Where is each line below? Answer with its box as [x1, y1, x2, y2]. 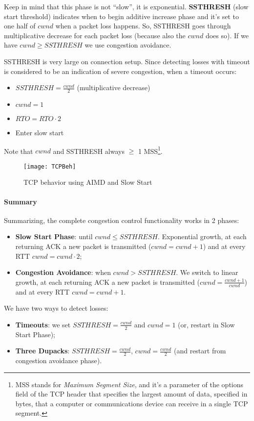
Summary [4, 196, 37, 206]
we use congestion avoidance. [85, 40, 171, 50]
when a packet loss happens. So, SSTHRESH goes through [55, 21, 231, 31]
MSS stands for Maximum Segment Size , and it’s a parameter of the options [15, 379, 244, 389]
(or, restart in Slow [178, 319, 235, 329]
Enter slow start [15, 127, 64, 137]
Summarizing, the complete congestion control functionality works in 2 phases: [4, 215, 239, 225]
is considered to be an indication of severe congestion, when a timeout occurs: [4, 66, 237, 76]
